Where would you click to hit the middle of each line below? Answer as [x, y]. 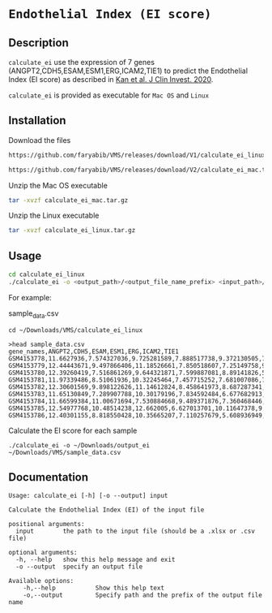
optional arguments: [43, 553]
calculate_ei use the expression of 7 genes [82, 62]
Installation [37, 121]
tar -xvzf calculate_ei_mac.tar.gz [68, 200]
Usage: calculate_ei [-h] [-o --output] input [88, 496]
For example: [30, 297]
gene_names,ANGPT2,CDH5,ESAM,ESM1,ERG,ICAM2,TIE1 [94, 352]
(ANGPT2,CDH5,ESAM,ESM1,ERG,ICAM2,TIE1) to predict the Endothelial [128, 71]
